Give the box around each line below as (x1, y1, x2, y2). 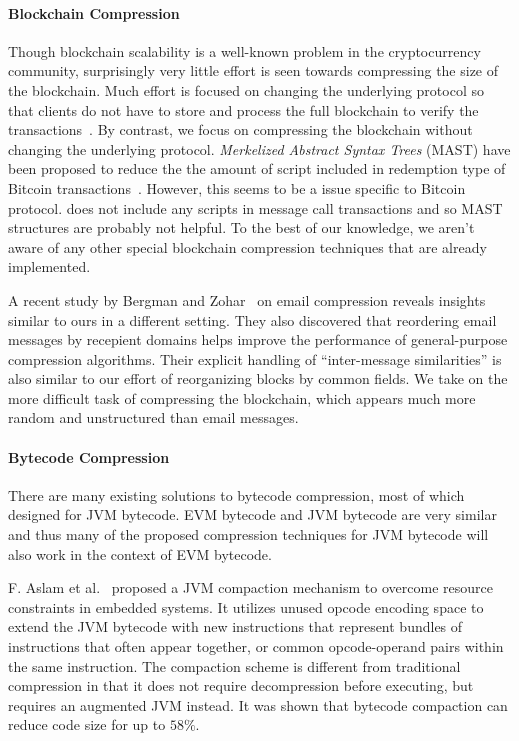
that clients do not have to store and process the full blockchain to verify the (8, 99, 479, 120)
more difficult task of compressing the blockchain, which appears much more (8, 387, 476, 408)
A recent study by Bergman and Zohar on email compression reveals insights (8, 289, 486, 310)
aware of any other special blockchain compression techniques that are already (8, 236, 487, 257)
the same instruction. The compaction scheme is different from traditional (8, 655, 461, 676)
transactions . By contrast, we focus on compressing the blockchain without (8, 119, 473, 140)
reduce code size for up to (8, 714, 166, 735)
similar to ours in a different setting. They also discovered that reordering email (8, 309, 497, 330)
